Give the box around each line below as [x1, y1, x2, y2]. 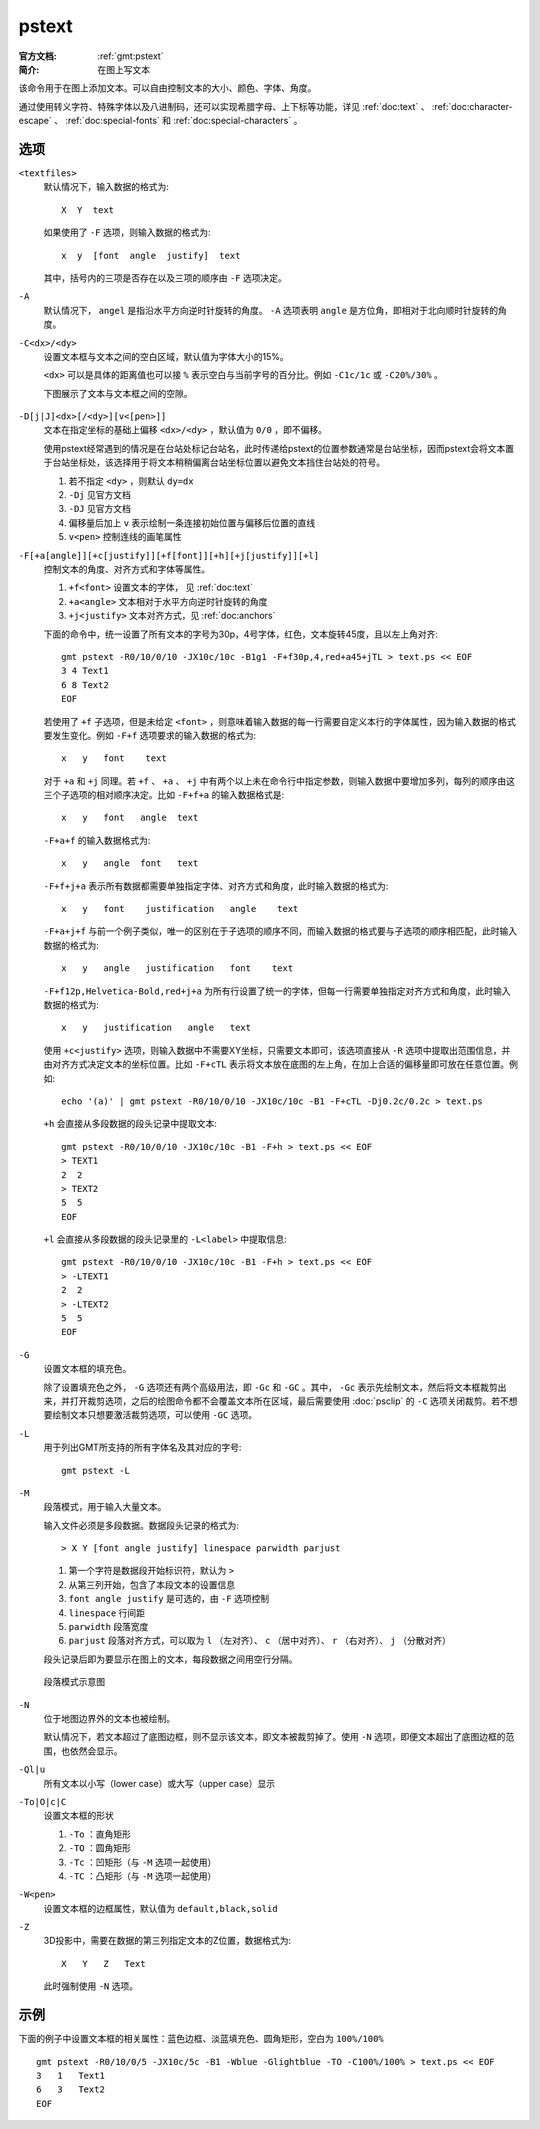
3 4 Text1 [61, 665, 109, 677]
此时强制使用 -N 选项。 [43, 1980, 139, 1992]
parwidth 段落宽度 [68, 1621, 149, 1633]
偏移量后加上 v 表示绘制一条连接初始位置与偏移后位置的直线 [68, 516, 316, 529]
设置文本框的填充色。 [43, 1363, 132, 1375]
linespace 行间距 [68, 1606, 145, 1619]
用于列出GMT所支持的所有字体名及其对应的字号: [43, 1441, 242, 1454]
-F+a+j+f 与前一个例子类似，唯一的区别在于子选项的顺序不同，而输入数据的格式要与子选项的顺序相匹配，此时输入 [43, 925, 518, 937]
